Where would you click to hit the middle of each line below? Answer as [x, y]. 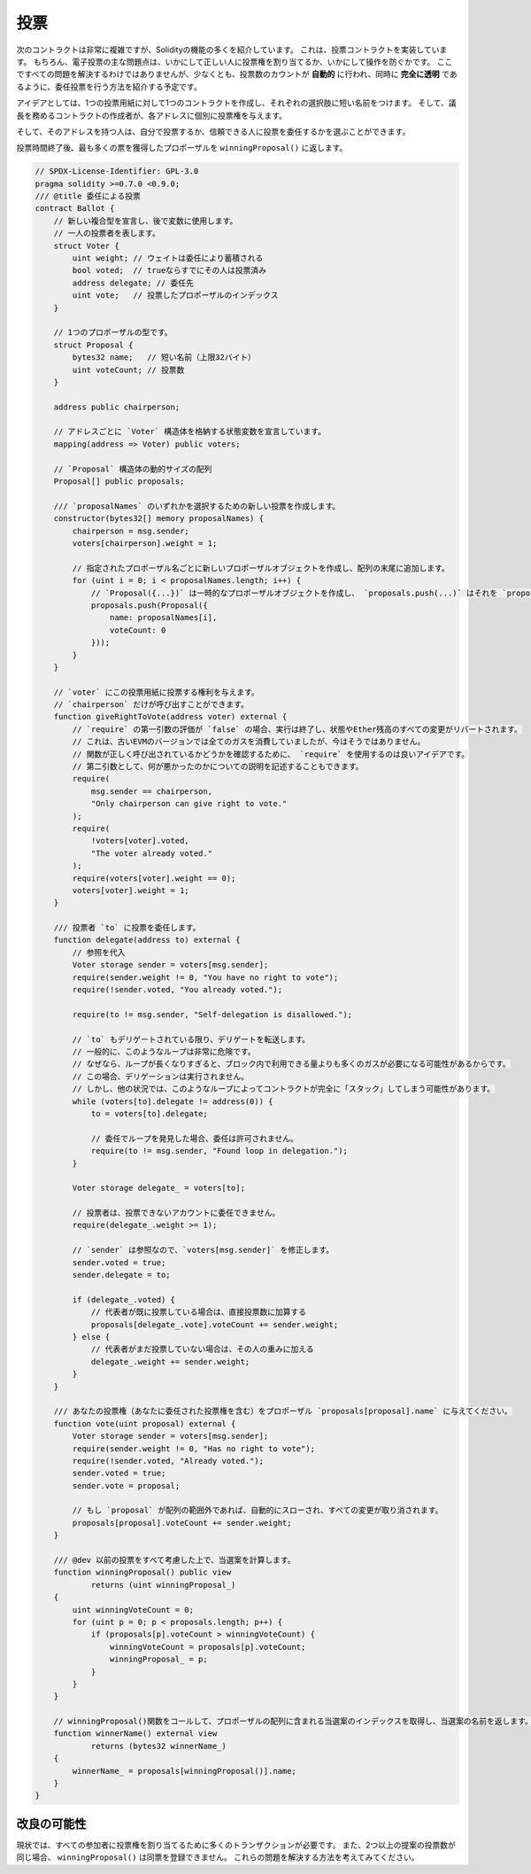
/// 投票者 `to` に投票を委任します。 [127, 928]
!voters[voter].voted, [140, 841]
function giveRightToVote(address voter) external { [170, 717]
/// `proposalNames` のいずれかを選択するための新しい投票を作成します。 [197, 506]
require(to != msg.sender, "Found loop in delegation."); [219, 1151]
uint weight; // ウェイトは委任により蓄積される [168, 258]
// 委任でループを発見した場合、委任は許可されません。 [194, 1138]
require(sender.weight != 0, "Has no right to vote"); [194, 1448]
